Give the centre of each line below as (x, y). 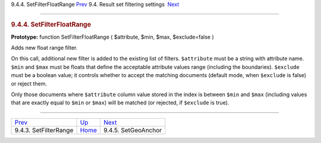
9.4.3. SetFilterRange (44, 130)
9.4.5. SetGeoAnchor (133, 130)
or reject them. (29, 84)
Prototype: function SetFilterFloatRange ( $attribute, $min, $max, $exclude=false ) (112, 37)
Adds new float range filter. (44, 48)
